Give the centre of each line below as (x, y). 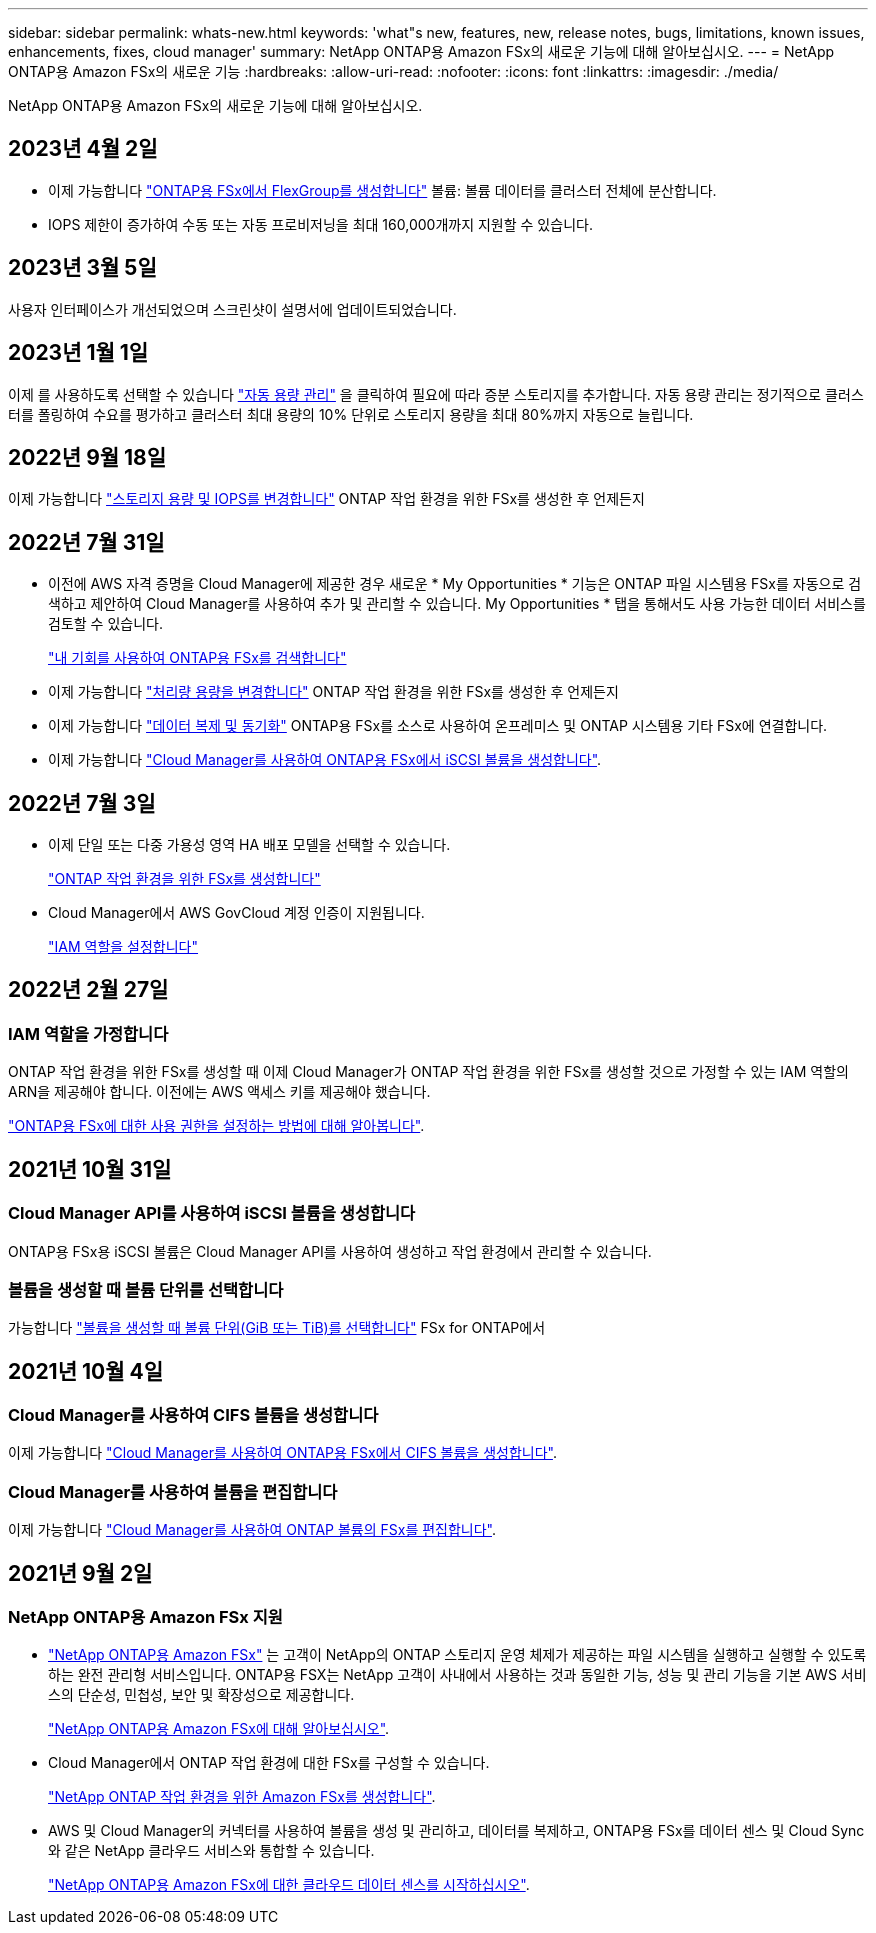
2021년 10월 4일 (85, 1371)
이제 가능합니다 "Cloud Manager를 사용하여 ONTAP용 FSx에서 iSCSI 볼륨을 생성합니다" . (325, 760)
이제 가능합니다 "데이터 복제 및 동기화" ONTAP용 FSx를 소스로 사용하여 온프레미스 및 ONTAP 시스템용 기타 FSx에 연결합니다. (438, 726)
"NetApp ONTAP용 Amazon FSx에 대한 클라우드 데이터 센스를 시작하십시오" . (289, 1885)
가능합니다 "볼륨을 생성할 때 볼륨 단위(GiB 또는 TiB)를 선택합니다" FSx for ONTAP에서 (277, 1328)
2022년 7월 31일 (86, 542)
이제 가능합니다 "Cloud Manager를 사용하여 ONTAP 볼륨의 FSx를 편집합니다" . (252, 1530)
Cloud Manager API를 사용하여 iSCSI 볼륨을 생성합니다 (212, 1213)
